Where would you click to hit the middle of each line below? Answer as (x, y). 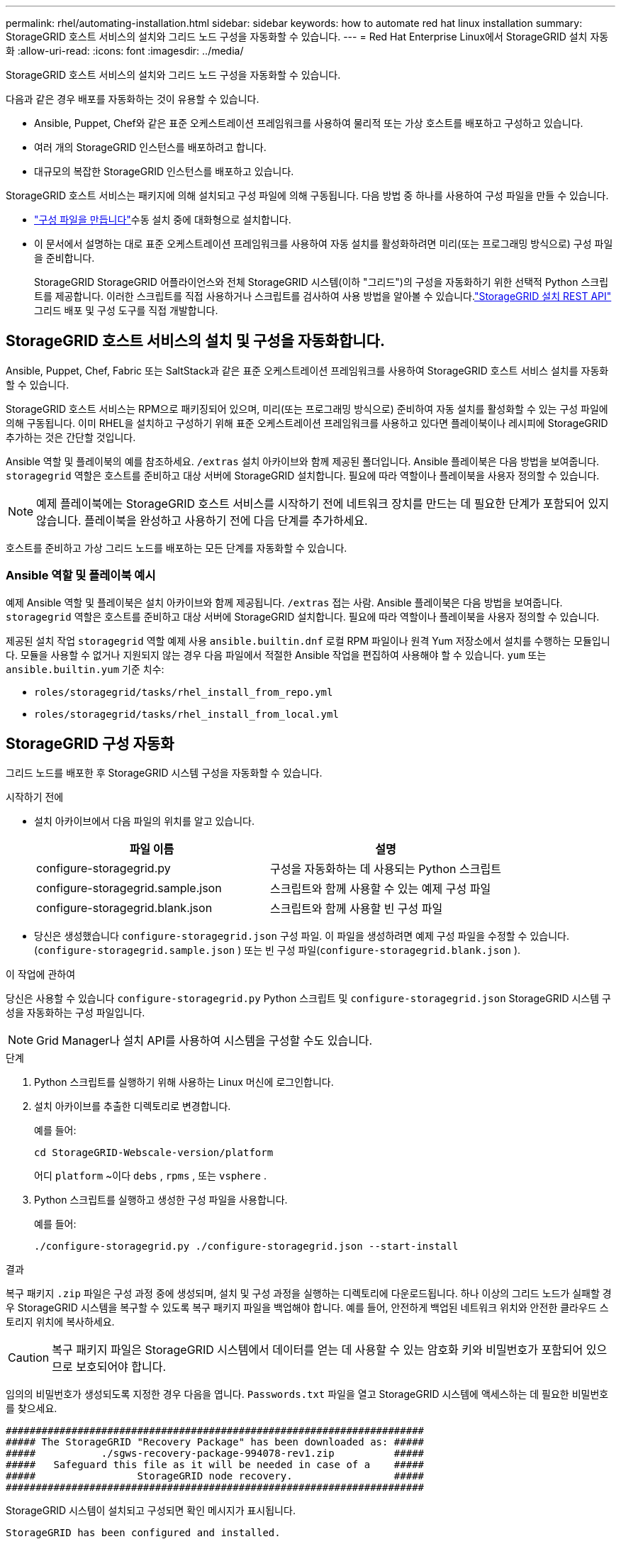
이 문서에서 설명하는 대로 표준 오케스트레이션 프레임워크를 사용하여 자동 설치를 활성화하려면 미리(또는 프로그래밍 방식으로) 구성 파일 (324, 244)
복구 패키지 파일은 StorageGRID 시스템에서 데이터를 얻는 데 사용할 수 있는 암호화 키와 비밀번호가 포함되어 (318, 1350)
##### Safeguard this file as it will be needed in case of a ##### (215, 1465)
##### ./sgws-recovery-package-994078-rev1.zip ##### (215, 1454)
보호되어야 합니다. (121, 1367)
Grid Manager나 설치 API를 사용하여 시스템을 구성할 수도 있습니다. (205, 1041)
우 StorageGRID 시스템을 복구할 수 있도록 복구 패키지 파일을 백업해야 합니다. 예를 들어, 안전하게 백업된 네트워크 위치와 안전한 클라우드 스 (307, 1308)
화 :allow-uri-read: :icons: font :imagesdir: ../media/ (125, 51)
